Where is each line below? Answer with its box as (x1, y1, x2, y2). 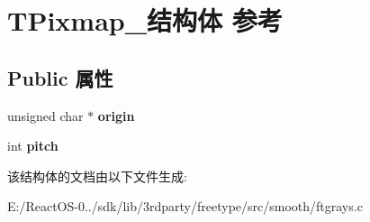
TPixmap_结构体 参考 (7, 2, 283, 39)
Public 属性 (7, 63, 113, 91)
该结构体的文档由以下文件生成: (7, 166, 187, 185)
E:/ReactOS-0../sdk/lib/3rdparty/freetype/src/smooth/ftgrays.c (7, 197, 363, 216)
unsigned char (7, 106, 84, 125)
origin (97, 106, 135, 125)
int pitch (7, 136, 59, 155)
